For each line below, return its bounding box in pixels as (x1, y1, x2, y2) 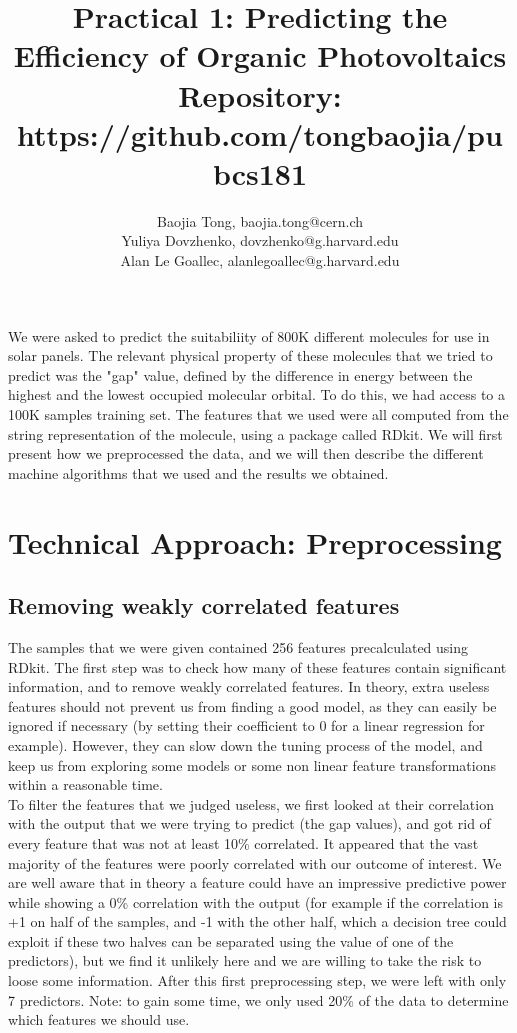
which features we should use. (8, 1009, 190, 1030)
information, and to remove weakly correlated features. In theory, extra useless (8, 676, 490, 697)
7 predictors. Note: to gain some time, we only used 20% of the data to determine (8, 989, 509, 1010)
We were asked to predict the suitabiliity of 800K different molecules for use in (8, 325, 490, 346)
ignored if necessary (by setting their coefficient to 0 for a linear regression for (8, 715, 485, 736)
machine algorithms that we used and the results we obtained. (8, 462, 389, 483)
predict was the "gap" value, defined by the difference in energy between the (8, 364, 473, 385)
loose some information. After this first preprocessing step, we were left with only (8, 970, 507, 991)
